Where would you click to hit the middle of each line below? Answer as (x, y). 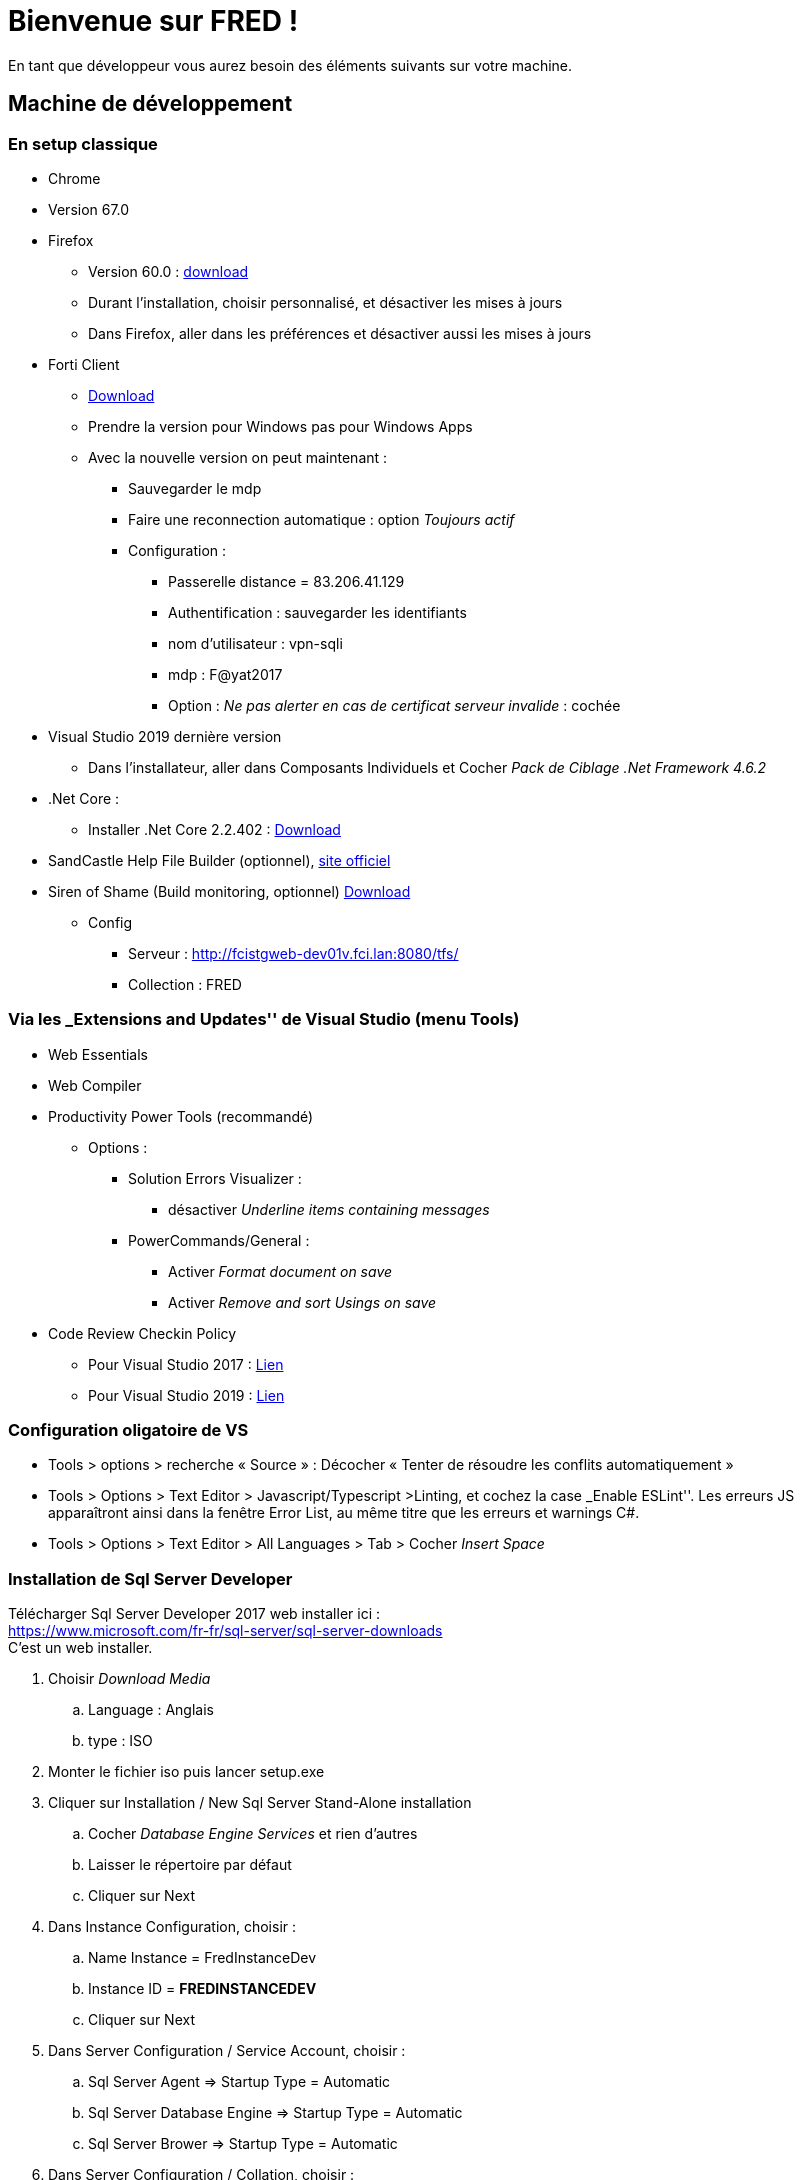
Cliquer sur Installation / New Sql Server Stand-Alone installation (260, 1803)
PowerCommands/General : (219, 1240)
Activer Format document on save (280, 1271)
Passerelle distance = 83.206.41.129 (286, 581)
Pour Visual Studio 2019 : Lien (186, 1395)
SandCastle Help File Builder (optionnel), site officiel (219, 860)
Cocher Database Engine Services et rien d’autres (253, 1834)
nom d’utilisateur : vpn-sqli (255, 643)
